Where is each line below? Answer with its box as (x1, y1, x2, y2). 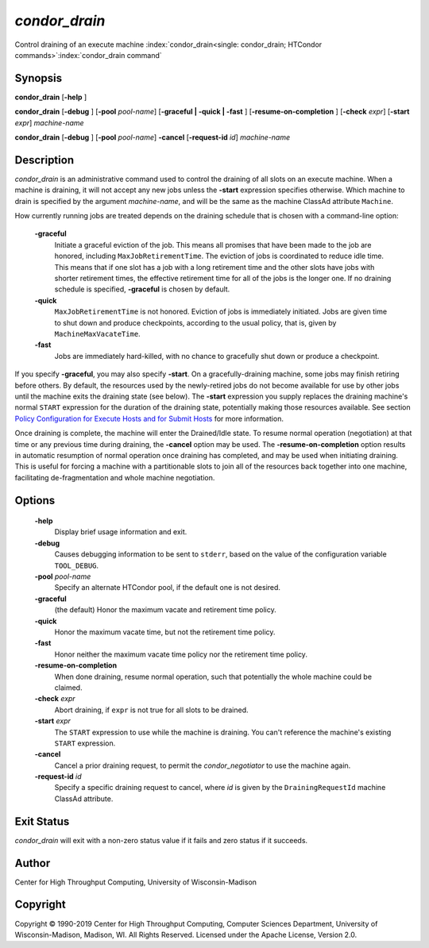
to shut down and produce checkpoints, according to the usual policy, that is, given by (54, 318, 337, 327)
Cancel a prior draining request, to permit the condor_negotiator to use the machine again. (54, 761, 351, 770)
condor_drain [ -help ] (14, 92, 87, 102)
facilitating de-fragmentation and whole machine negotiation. (14, 472, 215, 482)
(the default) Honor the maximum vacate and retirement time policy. (54, 605, 277, 615)
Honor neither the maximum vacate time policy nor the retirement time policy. (54, 649, 307, 659)
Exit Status (14, 815, 70, 828)
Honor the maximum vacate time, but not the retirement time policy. (54, 627, 276, 637)
